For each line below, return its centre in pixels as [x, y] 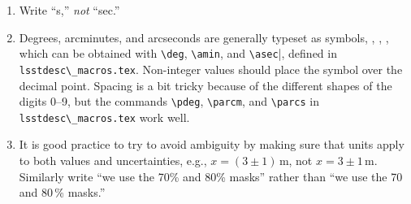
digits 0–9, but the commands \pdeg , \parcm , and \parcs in [169, 101]
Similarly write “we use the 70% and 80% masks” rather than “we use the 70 [211, 176]
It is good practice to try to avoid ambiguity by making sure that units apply [212, 144]
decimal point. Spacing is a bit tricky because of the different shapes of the [205, 85]
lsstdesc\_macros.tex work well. [104, 117]
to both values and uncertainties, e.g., [113, 160]
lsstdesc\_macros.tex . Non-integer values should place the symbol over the [211, 69]
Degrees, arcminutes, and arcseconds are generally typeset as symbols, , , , [204, 37]
